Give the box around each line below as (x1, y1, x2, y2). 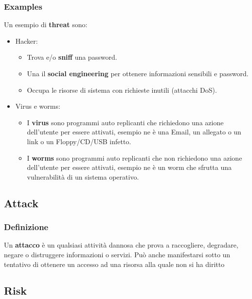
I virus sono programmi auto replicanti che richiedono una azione (27, 117, 224, 127)
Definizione (4, 221, 49, 233)
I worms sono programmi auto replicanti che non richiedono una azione (27, 152, 242, 163)
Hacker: (15, 35, 38, 46)
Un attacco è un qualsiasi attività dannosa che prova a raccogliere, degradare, (4, 240, 238, 250)
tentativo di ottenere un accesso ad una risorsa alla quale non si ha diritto (4, 259, 225, 269)
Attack (4, 195, 38, 210)
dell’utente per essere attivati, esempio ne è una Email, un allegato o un (27, 127, 241, 137)
